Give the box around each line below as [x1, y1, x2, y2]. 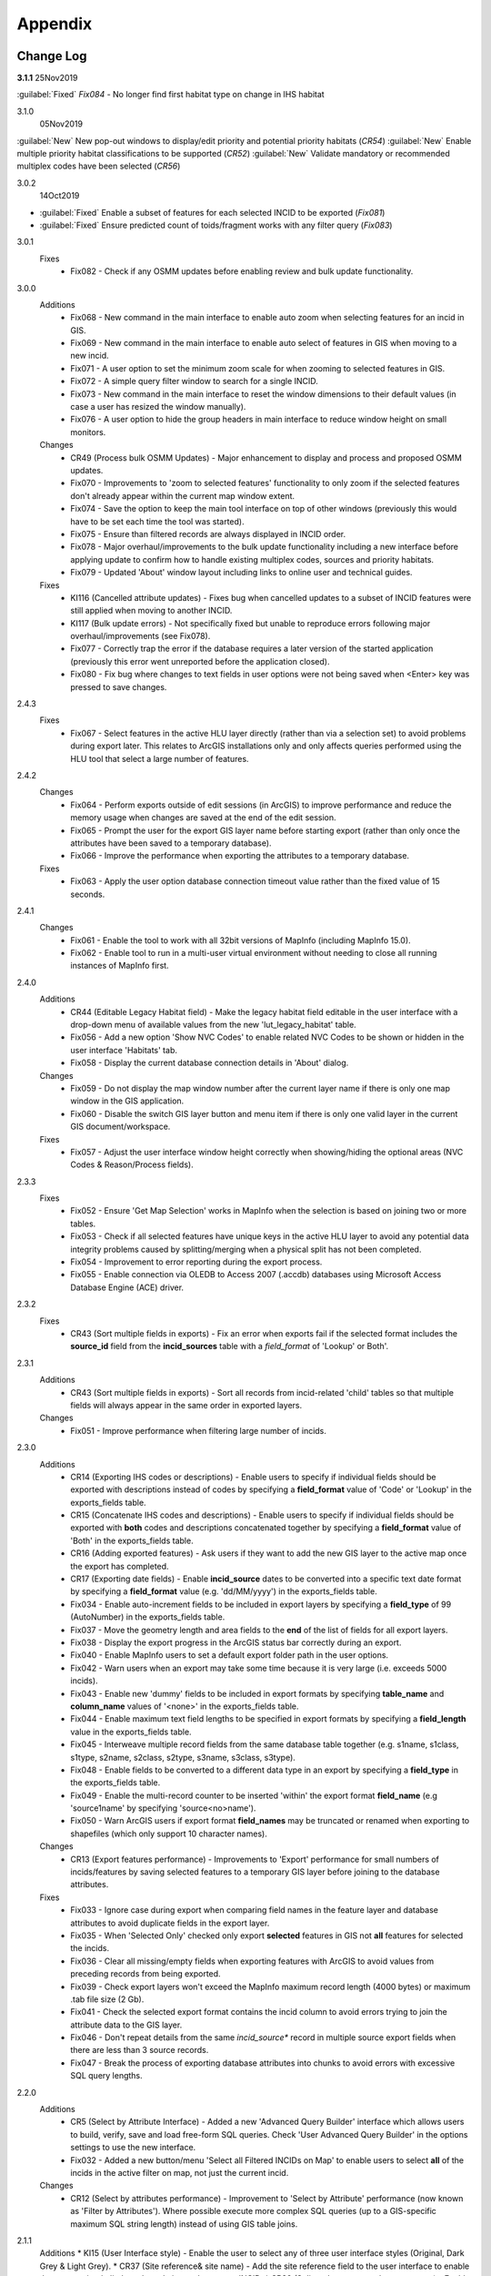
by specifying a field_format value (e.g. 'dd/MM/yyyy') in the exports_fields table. [70, 1586, 377, 1597]
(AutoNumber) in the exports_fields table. [70, 1611, 225, 1622]
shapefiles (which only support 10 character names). [70, 1828, 267, 1839]
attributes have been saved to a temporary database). [70, 838, 272, 848]
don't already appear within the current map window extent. [70, 490, 296, 501]
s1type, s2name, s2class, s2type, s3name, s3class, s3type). [70, 1752, 296, 1763]
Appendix [16, 14, 93, 34]
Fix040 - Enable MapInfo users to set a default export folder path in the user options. [70, 1650, 389, 1661]
